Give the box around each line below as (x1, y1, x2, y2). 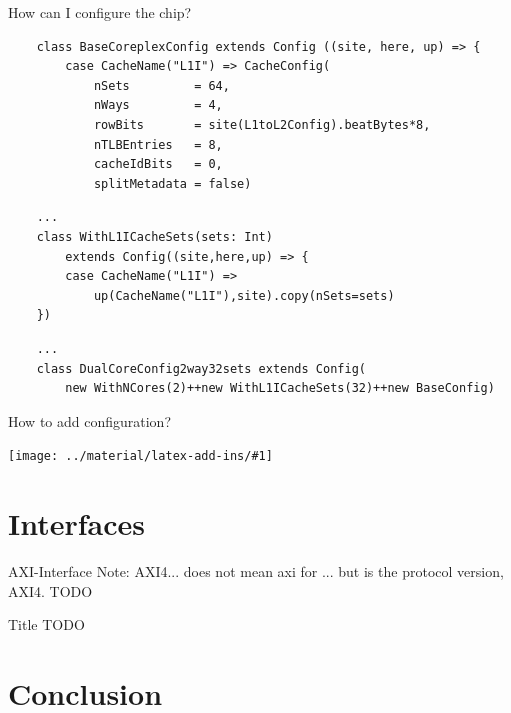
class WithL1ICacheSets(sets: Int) (36, 229, 273, 244)
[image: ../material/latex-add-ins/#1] (8, 449, 273, 464)
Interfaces (8, 503, 146, 544)
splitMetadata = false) (93, 176, 252, 191)
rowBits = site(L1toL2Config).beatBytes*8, (93, 117, 431, 132)
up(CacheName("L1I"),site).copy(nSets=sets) (93, 288, 395, 303)
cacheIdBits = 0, (93, 157, 223, 172)
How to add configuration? (8, 410, 172, 431)
